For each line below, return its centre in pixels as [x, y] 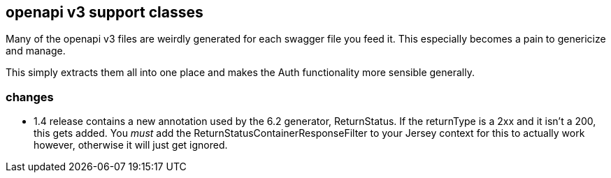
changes [30, 97]
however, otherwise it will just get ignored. [131, 145]
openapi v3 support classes [105, 12]
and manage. [36, 51]
